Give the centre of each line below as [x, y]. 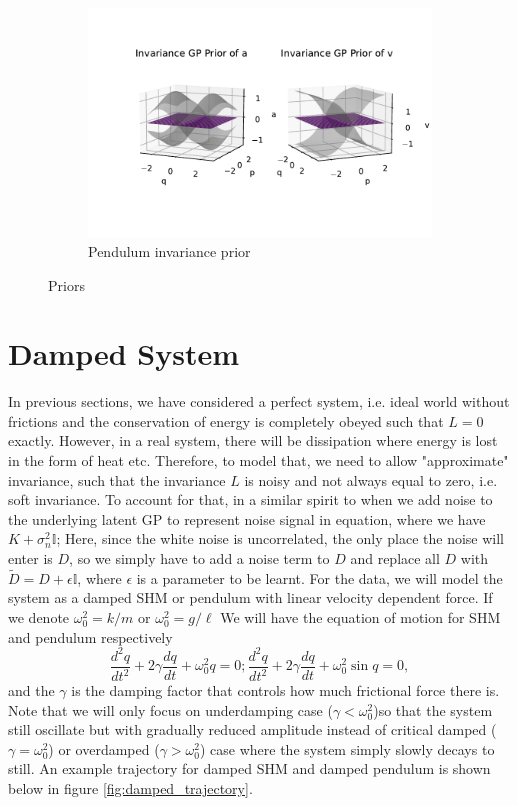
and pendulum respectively [90, 636]
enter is [30, 557]
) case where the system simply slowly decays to [347, 748]
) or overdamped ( [104, 748]
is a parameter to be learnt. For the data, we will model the [319, 577]
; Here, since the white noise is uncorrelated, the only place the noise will [280, 538]
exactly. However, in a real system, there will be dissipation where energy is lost [253, 440]
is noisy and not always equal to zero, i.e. [371, 479]
